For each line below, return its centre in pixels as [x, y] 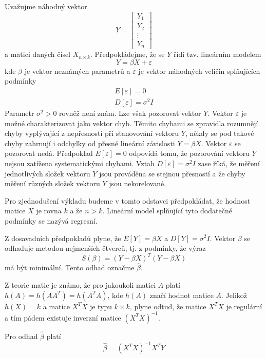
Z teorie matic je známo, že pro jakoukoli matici [80, 285]
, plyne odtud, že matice [168, 306]
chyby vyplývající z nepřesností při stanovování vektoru [92, 133]
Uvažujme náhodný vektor [46, 6]
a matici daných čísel [38, 54]
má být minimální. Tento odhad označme [70, 267]
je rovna [49, 211]
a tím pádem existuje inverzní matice [63, 317]
